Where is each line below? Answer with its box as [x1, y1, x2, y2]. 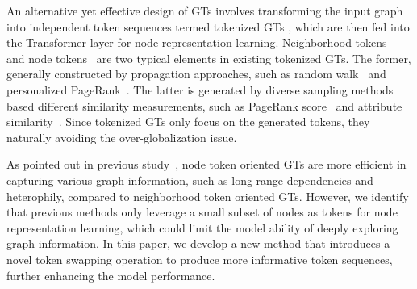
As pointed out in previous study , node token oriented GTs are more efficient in [6, 156, 407, 173]
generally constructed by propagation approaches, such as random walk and [6, 65, 386, 82]
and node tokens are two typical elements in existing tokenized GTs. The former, [6, 49, 411, 66]
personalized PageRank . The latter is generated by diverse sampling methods [6, 81, 394, 98]
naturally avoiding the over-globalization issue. [6, 128, 237, 145]
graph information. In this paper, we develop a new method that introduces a [6, 235, 390, 252]
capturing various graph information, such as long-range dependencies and [6, 171, 373, 188]
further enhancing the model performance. [6, 266, 215, 283]
